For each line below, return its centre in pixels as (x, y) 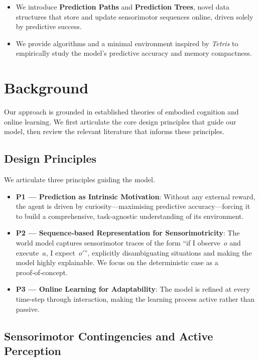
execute (27, 252)
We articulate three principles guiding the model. (80, 179)
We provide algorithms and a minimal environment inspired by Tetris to (127, 43)
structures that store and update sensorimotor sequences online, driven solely (135, 16)
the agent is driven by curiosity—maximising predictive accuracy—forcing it (133, 206)
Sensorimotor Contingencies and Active (109, 336)
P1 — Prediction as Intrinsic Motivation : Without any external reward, (136, 196)
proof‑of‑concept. (42, 272)
